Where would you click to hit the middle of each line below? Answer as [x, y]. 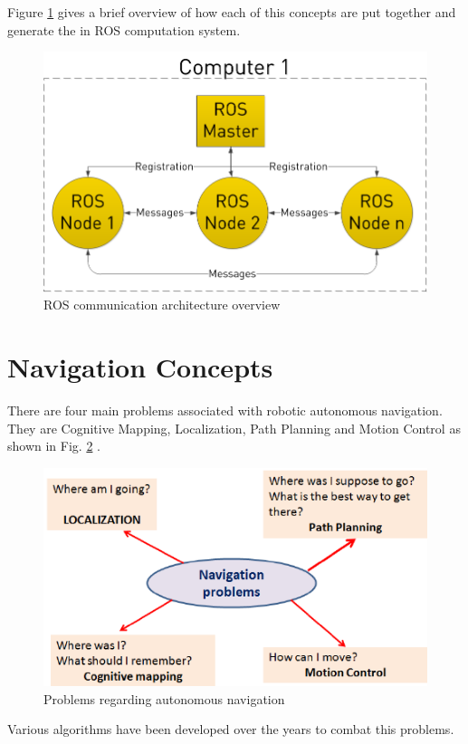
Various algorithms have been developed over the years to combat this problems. [231, 729]
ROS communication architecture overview [162, 305]
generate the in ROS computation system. [124, 29]
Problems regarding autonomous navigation [164, 698]
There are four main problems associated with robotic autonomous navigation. [225, 410]
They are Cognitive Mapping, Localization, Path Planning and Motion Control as [234, 428]
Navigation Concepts [140, 366]
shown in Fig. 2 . [54, 446]
